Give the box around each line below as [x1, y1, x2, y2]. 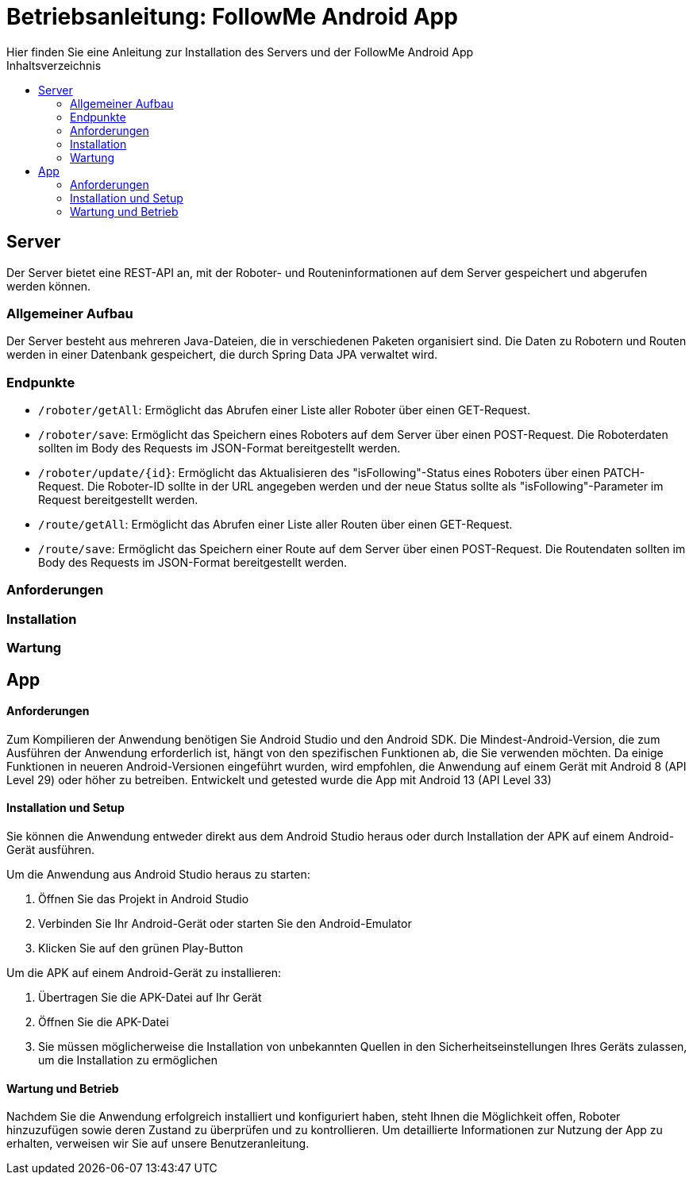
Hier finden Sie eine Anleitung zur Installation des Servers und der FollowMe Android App [6, 44, 474, 59]
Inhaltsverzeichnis [6, 58, 102, 72]
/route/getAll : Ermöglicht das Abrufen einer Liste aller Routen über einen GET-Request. [38, 517, 513, 532]
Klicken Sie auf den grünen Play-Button [38, 941, 244, 956]
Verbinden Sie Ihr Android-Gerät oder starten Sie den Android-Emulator [38, 917, 412, 931]
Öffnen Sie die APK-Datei [38, 1015, 169, 1029]
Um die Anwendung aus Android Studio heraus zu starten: [6, 867, 310, 882]
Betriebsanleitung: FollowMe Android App [6, 3, 458, 30]
